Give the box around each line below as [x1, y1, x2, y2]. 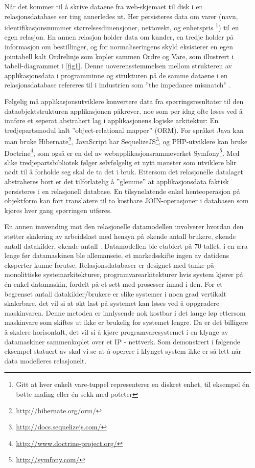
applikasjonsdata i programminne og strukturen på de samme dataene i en [4, 70, 228, 80]
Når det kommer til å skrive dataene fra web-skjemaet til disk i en [4, 1, 203, 11]
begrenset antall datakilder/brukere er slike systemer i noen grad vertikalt [4, 288, 227, 298]
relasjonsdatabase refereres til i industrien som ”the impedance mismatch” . [4, 80, 231, 90]
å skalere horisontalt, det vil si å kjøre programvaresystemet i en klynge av [4, 326, 229, 337]
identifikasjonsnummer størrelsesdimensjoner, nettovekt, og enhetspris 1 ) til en [4, 21, 239, 32]
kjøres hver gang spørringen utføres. [4, 205, 112, 215]
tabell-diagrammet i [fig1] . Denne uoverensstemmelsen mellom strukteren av [4, 61, 232, 71]
